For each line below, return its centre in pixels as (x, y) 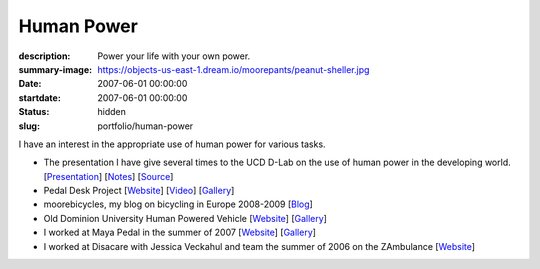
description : (44, 56)
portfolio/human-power (145, 126)
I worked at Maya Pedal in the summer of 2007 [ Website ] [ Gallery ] (180, 232)
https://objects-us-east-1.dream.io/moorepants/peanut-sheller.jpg (233, 69)
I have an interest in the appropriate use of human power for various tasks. (172, 144)
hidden (112, 112)
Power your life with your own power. (174, 56)
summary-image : (55, 69)
